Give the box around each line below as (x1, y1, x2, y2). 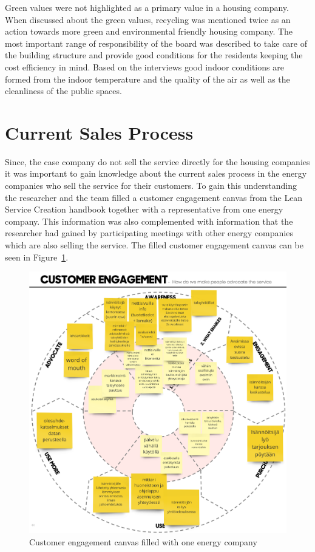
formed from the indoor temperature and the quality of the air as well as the (5, 72, 290, 85)
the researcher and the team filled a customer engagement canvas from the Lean (5, 191, 303, 203)
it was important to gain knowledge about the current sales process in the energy (5, 167, 307, 180)
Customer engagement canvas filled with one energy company (29, 535, 257, 548)
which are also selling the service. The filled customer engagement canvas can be (5, 239, 303, 251)
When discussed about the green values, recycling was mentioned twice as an (5, 13, 291, 26)
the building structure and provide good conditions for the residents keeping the (5, 49, 303, 61)
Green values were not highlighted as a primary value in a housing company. (5, 1, 289, 13)
